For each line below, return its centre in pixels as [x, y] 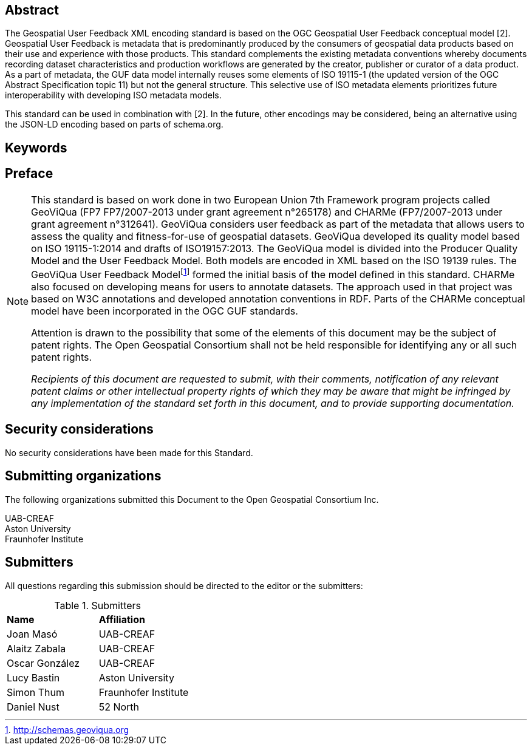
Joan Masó [32, 634]
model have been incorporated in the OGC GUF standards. [165, 311]
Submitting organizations [83, 476]
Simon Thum [36, 692]
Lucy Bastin [33, 677]
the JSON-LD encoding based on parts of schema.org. [114, 124]
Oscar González [43, 663]
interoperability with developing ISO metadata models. [113, 95]
